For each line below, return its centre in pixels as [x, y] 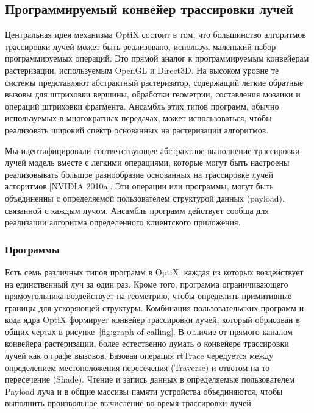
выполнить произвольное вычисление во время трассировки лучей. [129, 403]
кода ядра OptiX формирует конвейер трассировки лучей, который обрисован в [152, 319]
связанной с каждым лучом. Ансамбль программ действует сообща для [137, 210]
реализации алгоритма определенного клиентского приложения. [123, 222]
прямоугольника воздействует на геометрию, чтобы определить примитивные [148, 296]
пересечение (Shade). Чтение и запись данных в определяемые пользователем [150, 379]
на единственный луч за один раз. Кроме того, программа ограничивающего [147, 284]
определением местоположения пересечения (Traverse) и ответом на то [137, 367]
